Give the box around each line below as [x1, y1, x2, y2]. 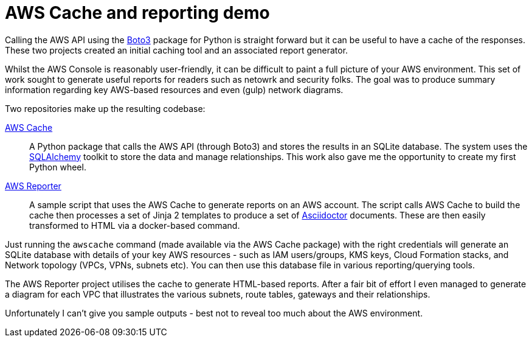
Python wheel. [29, 161, 86, 172]
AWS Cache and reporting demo [5, 2, 270, 23]
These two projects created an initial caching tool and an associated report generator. [5, 44, 348, 55]
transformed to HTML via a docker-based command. [29, 220, 240, 231]
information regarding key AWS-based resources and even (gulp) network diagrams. [5, 84, 344, 95]
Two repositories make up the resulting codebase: [5, 103, 206, 114]
